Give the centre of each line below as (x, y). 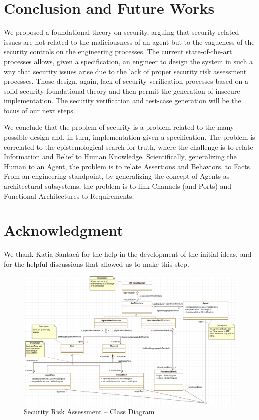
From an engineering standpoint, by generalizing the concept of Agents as (117, 176)
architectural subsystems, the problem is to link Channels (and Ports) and (118, 186)
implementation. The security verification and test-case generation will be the (123, 101)
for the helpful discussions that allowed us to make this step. (97, 264)
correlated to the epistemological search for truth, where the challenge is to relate (129, 147)
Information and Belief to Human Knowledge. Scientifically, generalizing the (120, 157)
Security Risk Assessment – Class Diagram (89, 412)
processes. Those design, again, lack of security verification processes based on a (126, 81)
